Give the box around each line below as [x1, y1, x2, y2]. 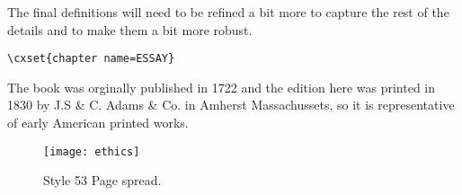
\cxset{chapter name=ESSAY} [7, 52, 175, 66]
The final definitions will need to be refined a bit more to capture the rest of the [7, 3, 449, 21]
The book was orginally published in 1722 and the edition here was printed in [7, 77, 435, 96]
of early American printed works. [7, 113, 189, 132]
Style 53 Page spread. [43, 171, 162, 190]
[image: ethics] [43, 145, 140, 158]
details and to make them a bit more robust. [7, 20, 253, 39]
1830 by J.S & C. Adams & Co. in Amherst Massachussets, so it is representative [7, 95, 455, 114]
